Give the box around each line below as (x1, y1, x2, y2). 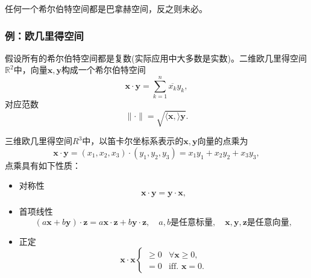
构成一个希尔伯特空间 (61, 63, 146, 76)
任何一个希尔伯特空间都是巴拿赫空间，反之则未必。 (5, 2, 207, 14)
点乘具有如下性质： (5, 159, 81, 171)
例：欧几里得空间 (5, 28, 84, 43)
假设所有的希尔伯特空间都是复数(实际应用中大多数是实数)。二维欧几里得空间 (5, 51, 307, 64)
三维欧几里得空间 (5, 134, 72, 147)
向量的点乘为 (197, 134, 248, 147)
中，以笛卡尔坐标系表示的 (82, 134, 184, 147)
